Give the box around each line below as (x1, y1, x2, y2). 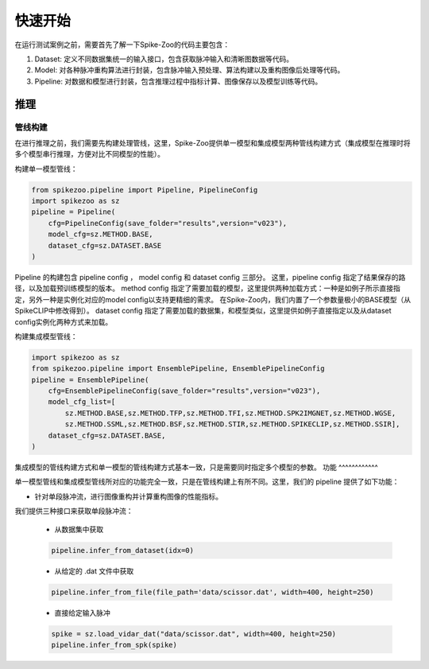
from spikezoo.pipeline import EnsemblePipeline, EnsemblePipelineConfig (31, 364, 325, 373)
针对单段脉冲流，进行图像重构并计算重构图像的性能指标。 (34, 492, 222, 501)
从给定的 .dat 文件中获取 (54, 566, 134, 576)
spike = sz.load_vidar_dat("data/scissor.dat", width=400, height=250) (51, 629, 337, 638)
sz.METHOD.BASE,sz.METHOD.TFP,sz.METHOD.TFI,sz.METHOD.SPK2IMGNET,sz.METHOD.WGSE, (64, 408, 396, 418)
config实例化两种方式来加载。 (14, 317, 113, 326)
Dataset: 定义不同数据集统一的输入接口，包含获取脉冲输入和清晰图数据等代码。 (34, 54, 294, 64)
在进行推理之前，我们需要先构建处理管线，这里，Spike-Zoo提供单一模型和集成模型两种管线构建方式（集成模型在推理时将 (14, 138, 411, 147)
